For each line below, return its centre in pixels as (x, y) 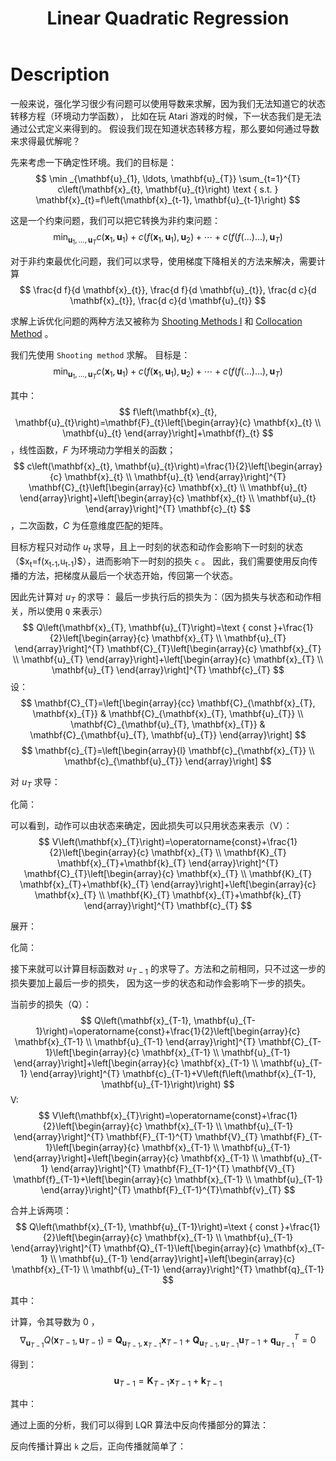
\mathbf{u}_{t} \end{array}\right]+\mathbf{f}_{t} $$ (168, 433)
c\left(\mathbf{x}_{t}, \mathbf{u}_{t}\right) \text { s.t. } (168, 189)
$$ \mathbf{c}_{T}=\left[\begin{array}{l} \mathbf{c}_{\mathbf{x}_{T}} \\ (168, 750)
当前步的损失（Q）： (51, 1004)
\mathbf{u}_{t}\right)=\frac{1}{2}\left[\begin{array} (218, 466)
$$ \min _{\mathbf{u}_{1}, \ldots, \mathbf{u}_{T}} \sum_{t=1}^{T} (167, 178)
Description (60, 74)
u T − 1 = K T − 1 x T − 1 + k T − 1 (168, 1381)
